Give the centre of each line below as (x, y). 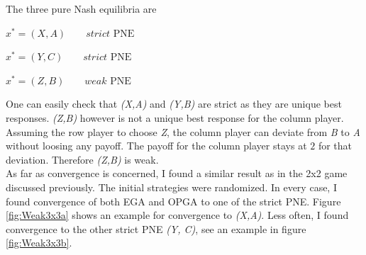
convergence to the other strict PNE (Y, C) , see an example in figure (156, 228)
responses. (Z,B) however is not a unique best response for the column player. (175, 117)
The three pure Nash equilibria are (81, 8)
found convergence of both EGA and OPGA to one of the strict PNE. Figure (173, 201)
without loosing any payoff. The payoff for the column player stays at (156, 146)
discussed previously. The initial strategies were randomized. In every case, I (171, 187)
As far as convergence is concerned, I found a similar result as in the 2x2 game (177, 173)
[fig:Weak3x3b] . (39, 243)
